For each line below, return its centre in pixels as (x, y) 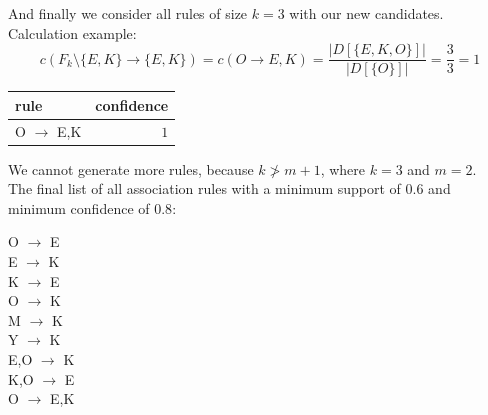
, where (343, 168)
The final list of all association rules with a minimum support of (204, 188)
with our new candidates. (366, 13)
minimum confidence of (79, 207)
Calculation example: (72, 32)
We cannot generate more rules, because (131, 168)
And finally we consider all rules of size (128, 13)
